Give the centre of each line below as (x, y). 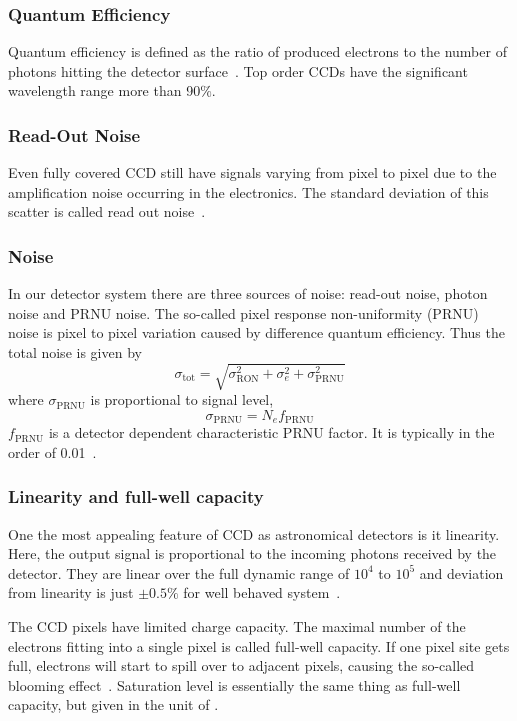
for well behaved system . (262, 592)
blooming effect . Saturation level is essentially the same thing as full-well (234, 684)
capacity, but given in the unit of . (113, 704)
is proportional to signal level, (182, 399)
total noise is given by (75, 352)
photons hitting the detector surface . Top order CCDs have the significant (238, 70)
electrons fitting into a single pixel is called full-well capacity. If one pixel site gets (259, 645)
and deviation (461, 572)
